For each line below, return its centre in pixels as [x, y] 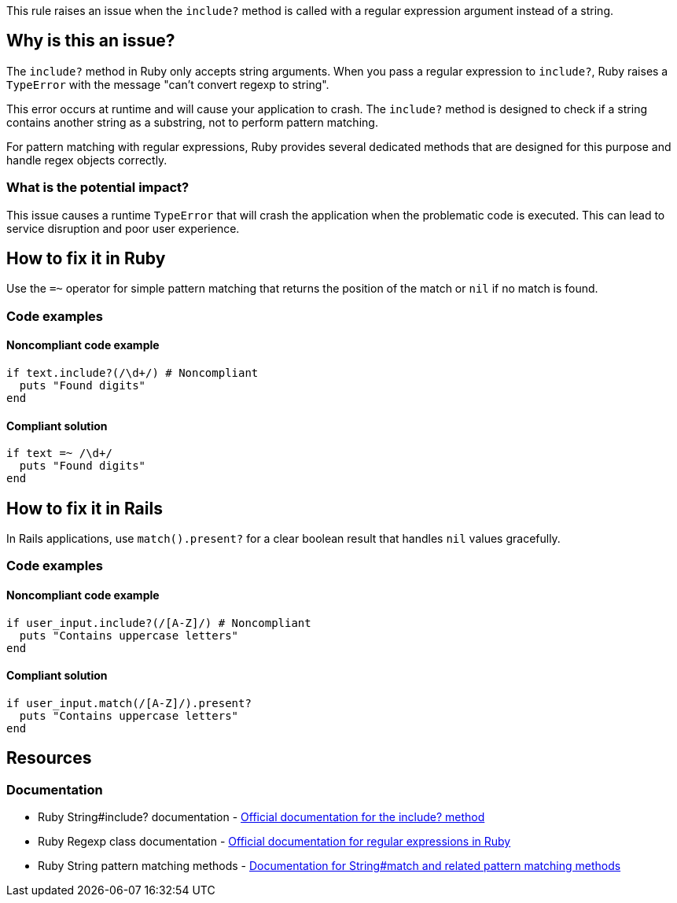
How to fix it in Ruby [86, 259]
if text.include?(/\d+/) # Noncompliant [132, 373]
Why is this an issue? [91, 41]
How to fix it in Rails [85, 508]
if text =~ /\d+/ [59, 453]
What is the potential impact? [98, 188]
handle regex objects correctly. [87, 160]
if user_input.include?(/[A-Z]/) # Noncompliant [159, 623]
